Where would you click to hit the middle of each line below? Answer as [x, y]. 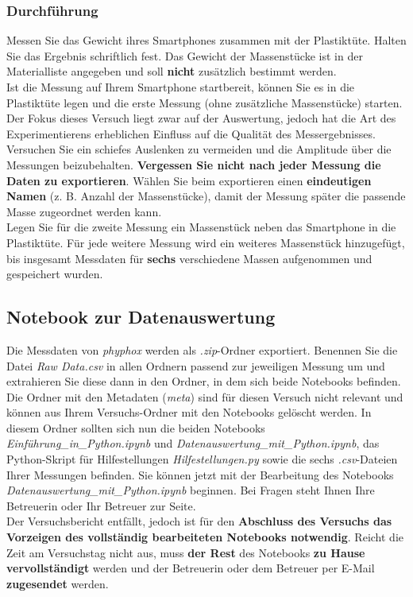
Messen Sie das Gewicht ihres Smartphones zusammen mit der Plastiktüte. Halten [206, 40]
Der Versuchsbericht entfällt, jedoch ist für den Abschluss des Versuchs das [199, 521]
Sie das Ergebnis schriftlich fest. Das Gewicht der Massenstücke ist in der [185, 55]
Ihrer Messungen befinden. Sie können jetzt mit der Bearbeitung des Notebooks [200, 474]
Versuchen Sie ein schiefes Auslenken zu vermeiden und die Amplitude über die [199, 149]
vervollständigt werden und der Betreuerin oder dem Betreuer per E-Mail [191, 568]
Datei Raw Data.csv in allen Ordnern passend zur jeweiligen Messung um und [196, 365]
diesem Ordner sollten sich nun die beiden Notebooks [136, 427]
